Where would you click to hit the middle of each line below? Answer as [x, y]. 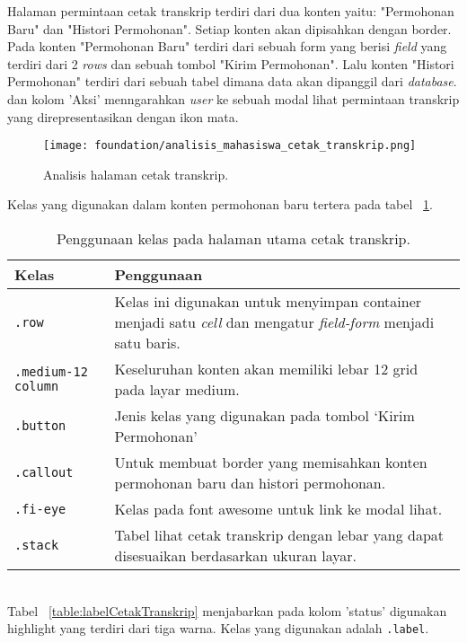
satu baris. [147, 343]
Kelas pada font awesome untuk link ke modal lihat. [278, 509]
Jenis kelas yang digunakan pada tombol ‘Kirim [264, 415]
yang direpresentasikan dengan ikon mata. [123, 116]
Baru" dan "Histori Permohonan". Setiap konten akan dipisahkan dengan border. [229, 28]
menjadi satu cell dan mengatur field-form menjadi [274, 322]
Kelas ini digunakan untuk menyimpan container [268, 301]
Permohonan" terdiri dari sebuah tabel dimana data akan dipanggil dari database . [232, 81]
